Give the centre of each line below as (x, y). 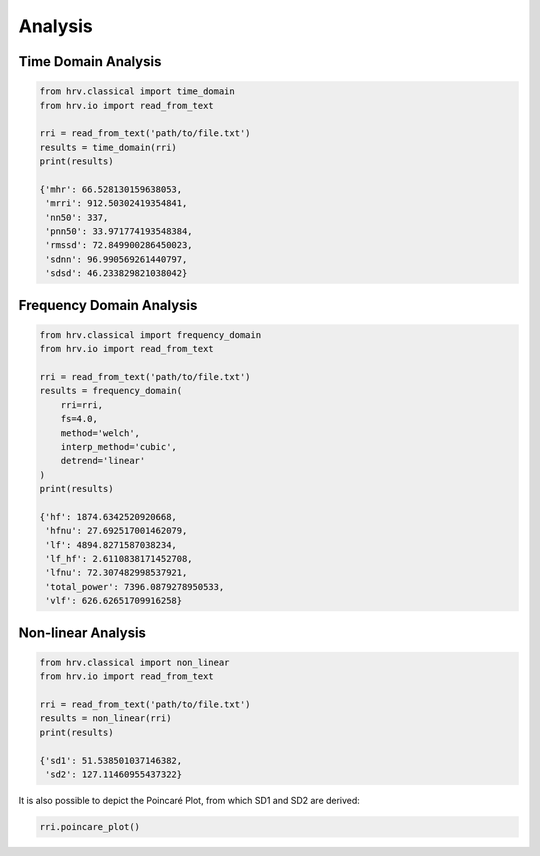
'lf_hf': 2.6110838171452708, (119, 559)
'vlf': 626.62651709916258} (114, 601)
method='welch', (100, 433)
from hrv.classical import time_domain (137, 91)
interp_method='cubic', (118, 446)
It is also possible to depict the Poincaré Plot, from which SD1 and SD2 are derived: (189, 800)
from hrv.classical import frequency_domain (150, 334)
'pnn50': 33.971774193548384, (119, 231)
